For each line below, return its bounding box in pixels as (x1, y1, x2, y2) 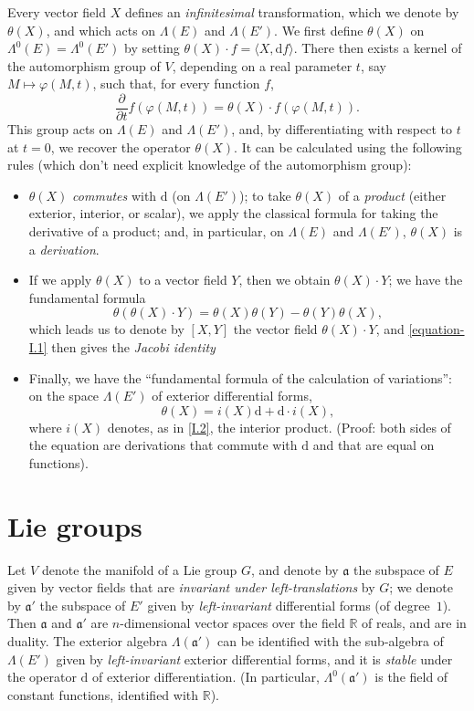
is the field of (374, 667, 448, 686)
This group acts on (7, 120, 113, 139)
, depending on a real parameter (172, 56, 353, 75)
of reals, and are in (361, 613, 467, 633)
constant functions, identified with (7, 685, 199, 704)
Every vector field (7, 3, 106, 21)
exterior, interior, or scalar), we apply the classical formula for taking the (28, 204, 438, 223)
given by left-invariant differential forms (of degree (147, 595, 430, 614)
